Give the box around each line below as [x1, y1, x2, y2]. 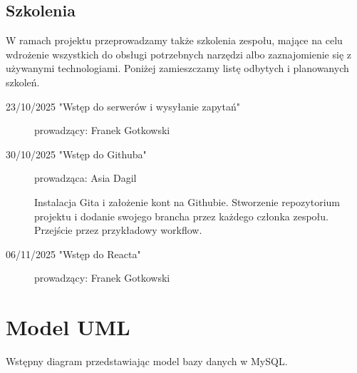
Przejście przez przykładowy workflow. [34, 223, 202, 237]
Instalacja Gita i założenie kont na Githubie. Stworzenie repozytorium [34, 194, 340, 209]
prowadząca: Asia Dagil [34, 170, 137, 185]
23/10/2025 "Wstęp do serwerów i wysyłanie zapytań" [6, 98, 240, 113]
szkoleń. [6, 74, 40, 89]
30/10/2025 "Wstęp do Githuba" [6, 146, 147, 161]
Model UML [6, 312, 130, 342]
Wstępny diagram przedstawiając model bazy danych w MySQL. [6, 354, 288, 369]
